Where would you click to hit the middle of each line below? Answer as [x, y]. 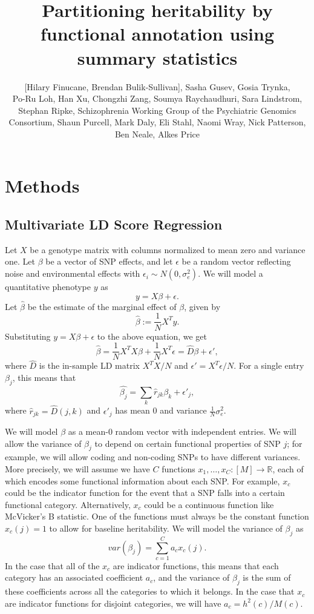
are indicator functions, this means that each [196, 565]
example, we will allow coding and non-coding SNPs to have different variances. [153, 457]
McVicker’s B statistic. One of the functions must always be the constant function [157, 516]
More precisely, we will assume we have [77, 468]
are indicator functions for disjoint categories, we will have [113, 603]
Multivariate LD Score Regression [114, 224]
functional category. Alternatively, [68, 504]
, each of [288, 468]
